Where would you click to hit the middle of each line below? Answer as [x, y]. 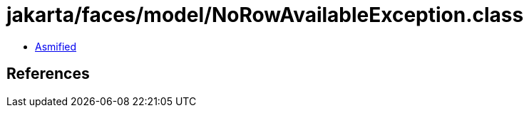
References [48, 74]
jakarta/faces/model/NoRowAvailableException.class [265, 15]
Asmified [56, 46]
